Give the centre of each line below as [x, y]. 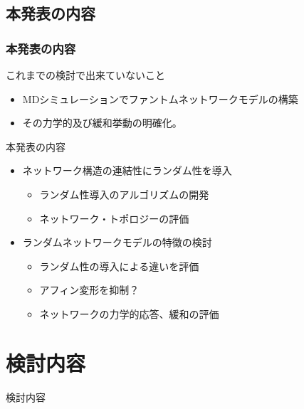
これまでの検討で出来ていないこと [85, 75]
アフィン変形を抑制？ [89, 290]
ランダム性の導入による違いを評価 [119, 266]
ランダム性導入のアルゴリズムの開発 [124, 194]
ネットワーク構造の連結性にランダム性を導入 [127, 170]
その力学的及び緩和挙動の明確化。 [102, 123]
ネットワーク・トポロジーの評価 [114, 218]
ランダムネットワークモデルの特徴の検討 [117, 242]
